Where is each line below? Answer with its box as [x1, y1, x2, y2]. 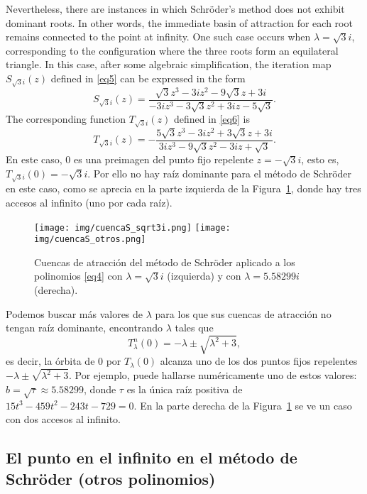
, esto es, [301, 152, 339, 167]
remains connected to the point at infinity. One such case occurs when [6, 29, 311, 44]
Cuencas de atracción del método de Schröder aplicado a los [34, 254, 295, 269]
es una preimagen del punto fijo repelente [73, 152, 253, 167]
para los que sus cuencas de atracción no [155, 306, 332, 321]
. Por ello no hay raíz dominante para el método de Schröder [87, 165, 352, 180]
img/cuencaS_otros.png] [34, 234, 146, 245]
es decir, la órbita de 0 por [6, 353, 121, 368]
